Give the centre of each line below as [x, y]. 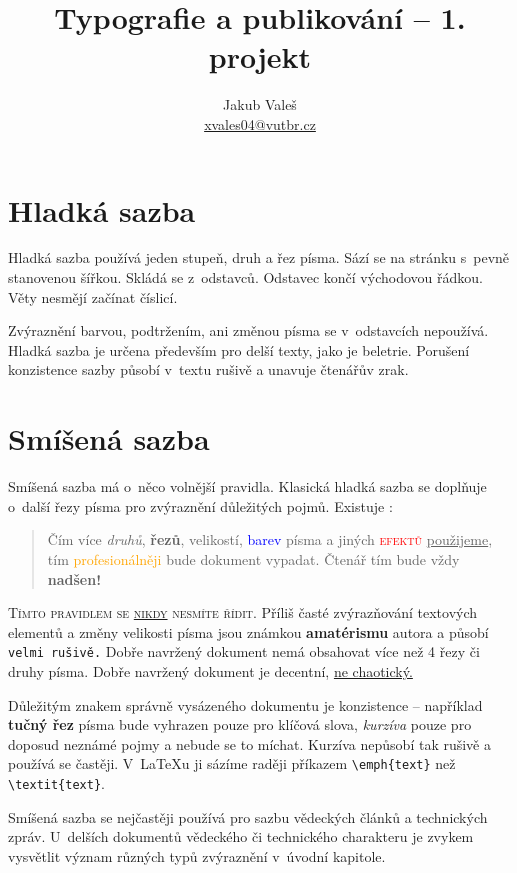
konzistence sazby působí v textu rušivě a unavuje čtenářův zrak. [208, 369]
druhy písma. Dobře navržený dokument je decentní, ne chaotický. [210, 670]
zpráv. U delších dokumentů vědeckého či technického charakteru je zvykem [241, 836]
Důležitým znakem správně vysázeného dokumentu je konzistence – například [245, 704]
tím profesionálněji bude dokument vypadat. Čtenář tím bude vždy [253, 558]
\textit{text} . [56, 782]
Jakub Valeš [260, 104]
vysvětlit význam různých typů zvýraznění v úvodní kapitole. [197, 855]
